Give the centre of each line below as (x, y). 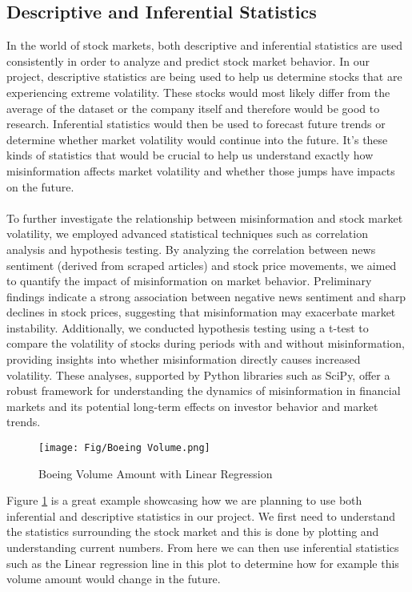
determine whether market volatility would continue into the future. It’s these (197, 139)
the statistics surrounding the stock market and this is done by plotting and (193, 532)
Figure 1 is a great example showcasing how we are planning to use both (184, 500)
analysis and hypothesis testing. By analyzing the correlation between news (191, 249)
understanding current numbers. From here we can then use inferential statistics (203, 548)
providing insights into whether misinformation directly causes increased (184, 359)
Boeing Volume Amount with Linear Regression (156, 473)
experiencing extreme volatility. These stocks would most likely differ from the (198, 92)
